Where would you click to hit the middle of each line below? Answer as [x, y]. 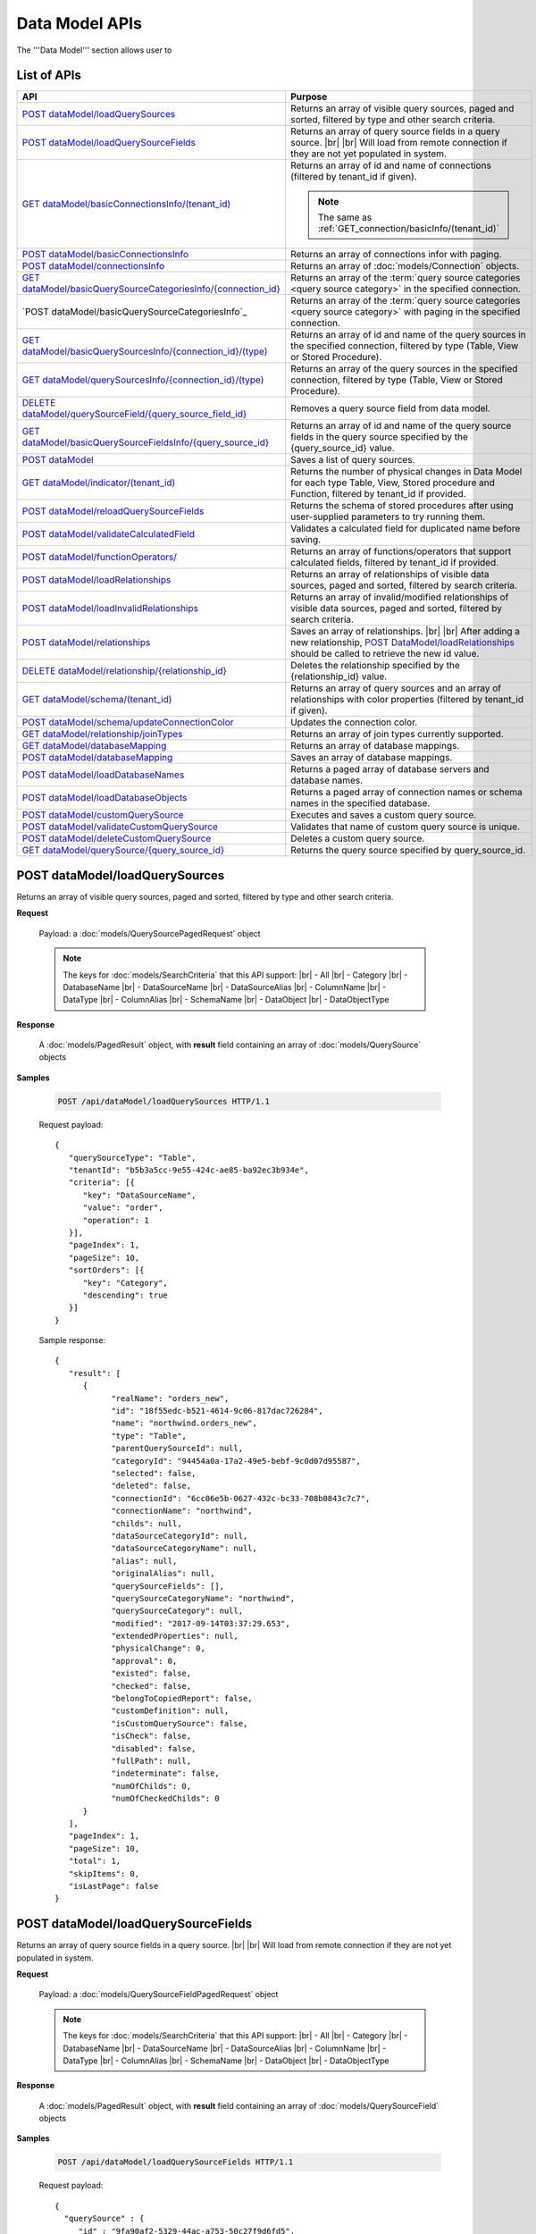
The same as [345, 217]
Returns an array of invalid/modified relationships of [400, 597]
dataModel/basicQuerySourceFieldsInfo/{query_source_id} [146, 442]
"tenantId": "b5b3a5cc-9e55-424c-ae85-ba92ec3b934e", [189, 1170]
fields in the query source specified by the [380, 437]
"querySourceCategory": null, [177, 1611]
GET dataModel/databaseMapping [94, 746]
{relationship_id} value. [339, 676]
